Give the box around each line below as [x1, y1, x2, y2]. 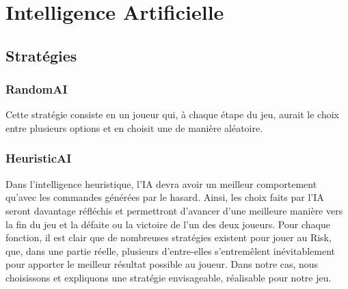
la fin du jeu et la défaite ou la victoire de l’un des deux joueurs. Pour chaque [5, 217, 330, 231]
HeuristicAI [5, 150, 72, 167]
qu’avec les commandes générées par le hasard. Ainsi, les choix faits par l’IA [5, 190, 324, 204]
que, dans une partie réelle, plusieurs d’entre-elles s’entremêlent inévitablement [5, 243, 336, 258]
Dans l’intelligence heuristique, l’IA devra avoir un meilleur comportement [5, 176, 317, 191]
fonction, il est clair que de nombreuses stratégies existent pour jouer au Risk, [5, 230, 332, 245]
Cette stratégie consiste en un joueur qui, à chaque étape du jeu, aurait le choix [5, 107, 339, 122]
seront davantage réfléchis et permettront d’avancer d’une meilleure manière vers [5, 203, 343, 217]
